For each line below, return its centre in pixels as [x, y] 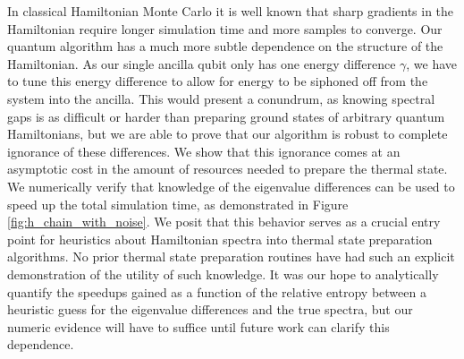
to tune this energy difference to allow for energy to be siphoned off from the [218, 81]
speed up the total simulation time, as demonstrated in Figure [178, 204]
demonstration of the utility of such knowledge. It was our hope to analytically [223, 274]
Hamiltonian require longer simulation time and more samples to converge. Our [225, 28]
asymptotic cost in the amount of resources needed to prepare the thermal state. [228, 169]
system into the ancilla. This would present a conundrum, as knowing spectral [221, 98]
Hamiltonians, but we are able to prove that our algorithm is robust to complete [228, 134]
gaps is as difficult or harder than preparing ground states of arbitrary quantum [226, 116]
